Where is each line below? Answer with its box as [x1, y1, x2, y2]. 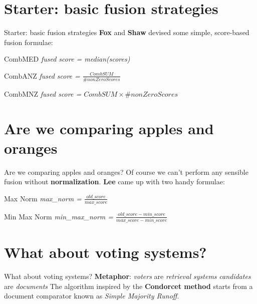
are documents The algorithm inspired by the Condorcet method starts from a [4, 280, 253, 291]
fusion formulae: [4, 37, 53, 47]
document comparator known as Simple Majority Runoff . [4, 290, 179, 301]
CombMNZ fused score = [4, 88, 82, 99]
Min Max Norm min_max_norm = [4, 211, 114, 221]
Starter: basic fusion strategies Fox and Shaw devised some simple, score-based [4, 27, 249, 38]
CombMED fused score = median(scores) [4, 54, 130, 64]
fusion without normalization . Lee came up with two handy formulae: [4, 176, 225, 187]
